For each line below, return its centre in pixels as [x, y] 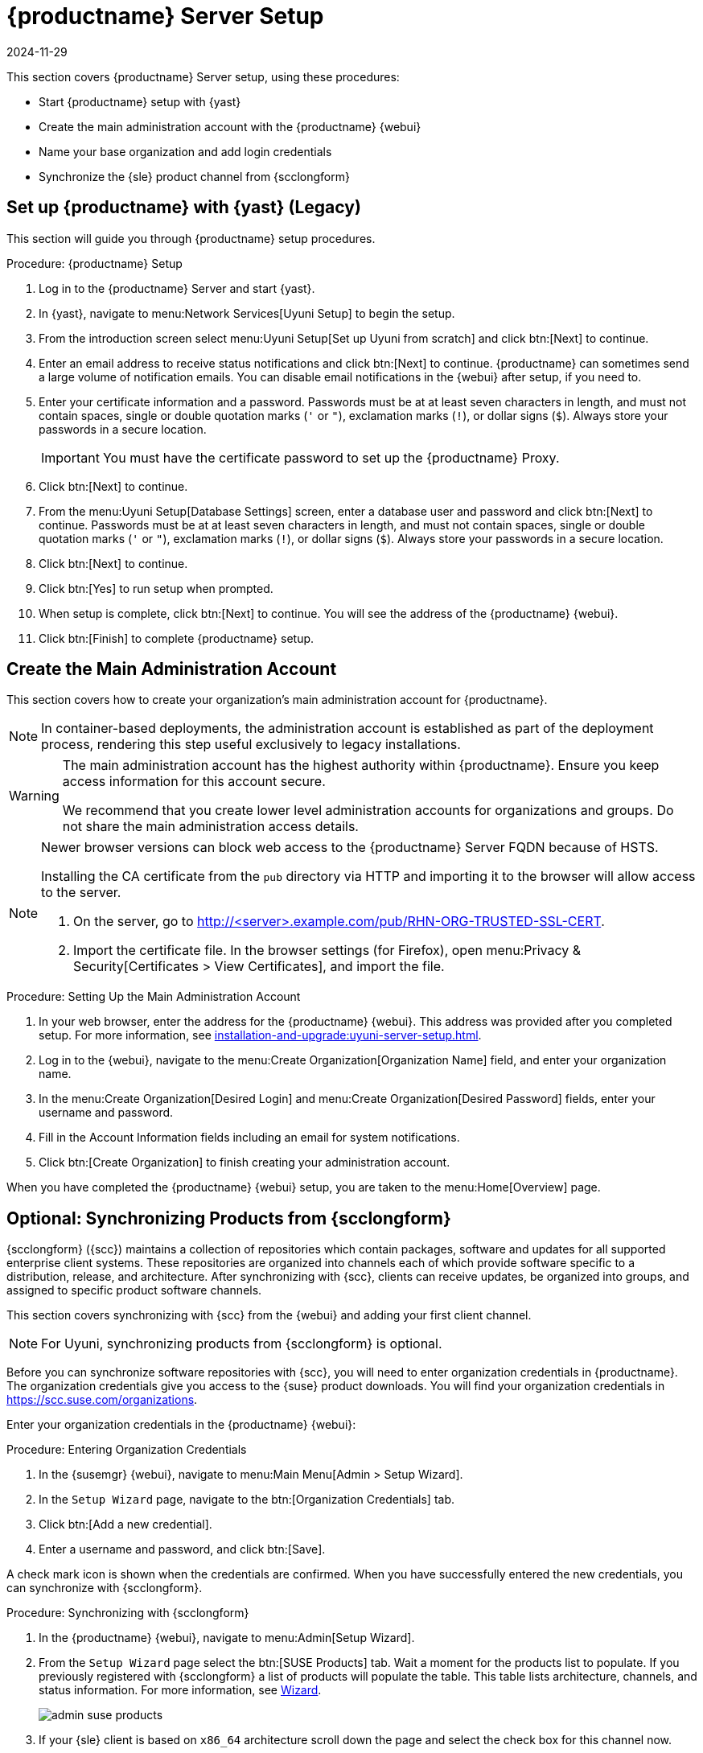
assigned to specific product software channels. [134, 1290]
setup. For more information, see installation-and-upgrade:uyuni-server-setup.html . [260, 1035]
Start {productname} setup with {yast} [140, 101]
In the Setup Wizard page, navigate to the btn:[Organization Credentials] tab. [247, 1500]
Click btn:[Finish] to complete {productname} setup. [177, 638]
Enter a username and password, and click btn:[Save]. [182, 1549]
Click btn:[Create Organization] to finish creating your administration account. [245, 1162]
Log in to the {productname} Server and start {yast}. [177, 288]
